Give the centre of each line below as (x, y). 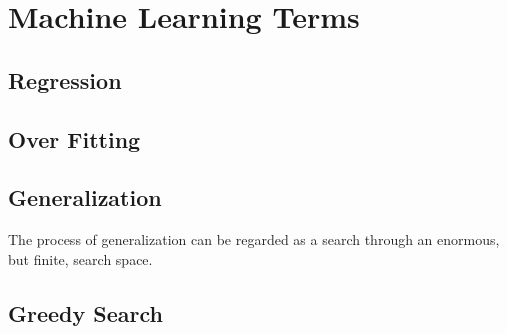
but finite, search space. (80, 258)
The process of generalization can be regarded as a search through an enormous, (254, 239)
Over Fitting (74, 138)
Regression (65, 79)
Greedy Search (85, 312)
